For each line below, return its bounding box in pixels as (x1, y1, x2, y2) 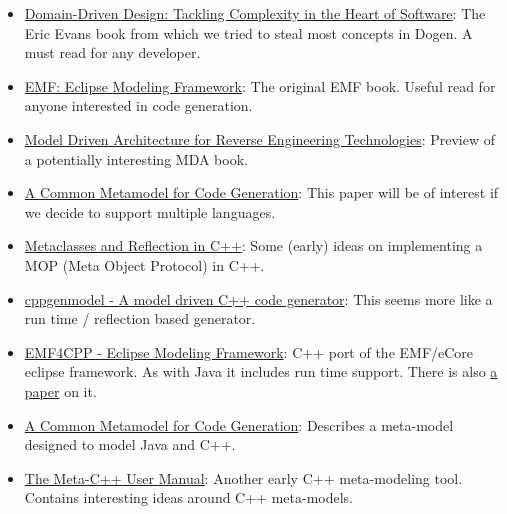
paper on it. (24, 380, 97, 401)
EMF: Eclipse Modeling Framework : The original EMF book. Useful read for (24, 75, 496, 96)
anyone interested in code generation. (24, 95, 253, 116)
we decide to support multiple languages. (24, 201, 276, 222)
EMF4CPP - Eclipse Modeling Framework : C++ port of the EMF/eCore (24, 341, 474, 362)
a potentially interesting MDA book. (24, 148, 248, 169)
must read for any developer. (24, 42, 201, 63)
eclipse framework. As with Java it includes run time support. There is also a (24, 361, 498, 382)
